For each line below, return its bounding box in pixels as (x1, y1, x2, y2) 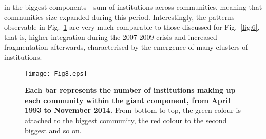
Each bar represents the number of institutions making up (25, 85, 236, 95)
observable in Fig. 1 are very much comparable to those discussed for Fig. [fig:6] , (4, 22, 260, 32)
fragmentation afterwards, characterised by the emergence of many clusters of (4, 42, 248, 52)
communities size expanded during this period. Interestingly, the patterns (4, 11, 235, 22)
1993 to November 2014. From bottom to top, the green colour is (25, 105, 241, 115)
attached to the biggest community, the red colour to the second (25, 115, 227, 125)
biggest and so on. (25, 125, 82, 135)
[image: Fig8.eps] (25, 70, 87, 77)
